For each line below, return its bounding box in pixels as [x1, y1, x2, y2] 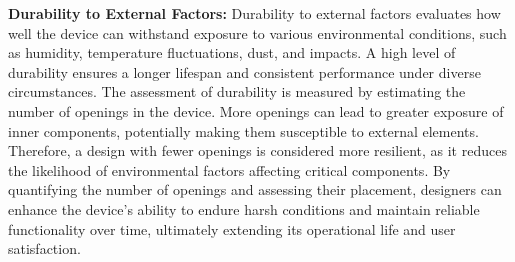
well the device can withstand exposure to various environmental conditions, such [8, 22, 507, 43]
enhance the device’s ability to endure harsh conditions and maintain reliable [8, 198, 480, 219]
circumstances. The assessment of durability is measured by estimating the [8, 81, 466, 102]
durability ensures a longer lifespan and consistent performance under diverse [8, 61, 481, 82]
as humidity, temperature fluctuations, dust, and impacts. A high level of [8, 42, 456, 63]
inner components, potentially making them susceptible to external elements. [8, 120, 479, 141]
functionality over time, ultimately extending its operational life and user [8, 218, 456, 239]
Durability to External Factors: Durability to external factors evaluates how [8, 3, 501, 23]
